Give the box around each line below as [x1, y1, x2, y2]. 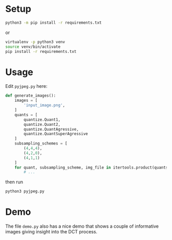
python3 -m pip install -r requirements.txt [5, 20, 102, 25]
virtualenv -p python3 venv [5, 39, 66, 44]
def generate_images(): [5, 93, 56, 98]
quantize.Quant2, [24, 122, 60, 127]
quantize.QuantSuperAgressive [24, 132, 88, 137]
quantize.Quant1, [24, 117, 60, 122]
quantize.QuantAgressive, [24, 126, 79, 132]
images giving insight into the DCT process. [5, 229, 98, 235]
